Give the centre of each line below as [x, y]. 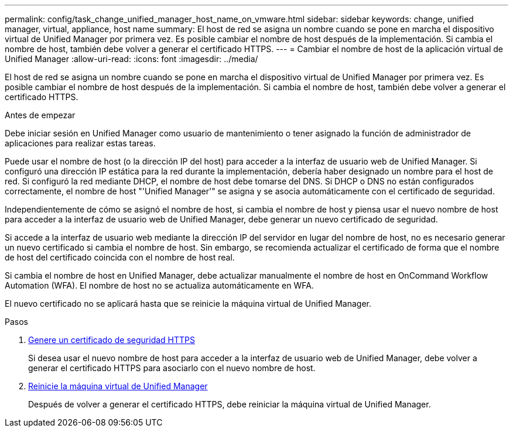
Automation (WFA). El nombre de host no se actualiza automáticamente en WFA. [159, 285]
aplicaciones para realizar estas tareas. [80, 143]
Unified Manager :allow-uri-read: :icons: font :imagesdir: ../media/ [131, 59]
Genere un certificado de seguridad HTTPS [112, 340]
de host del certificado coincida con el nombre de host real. [120, 257]
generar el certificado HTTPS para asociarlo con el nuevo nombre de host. [172, 368]
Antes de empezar [40, 115]
